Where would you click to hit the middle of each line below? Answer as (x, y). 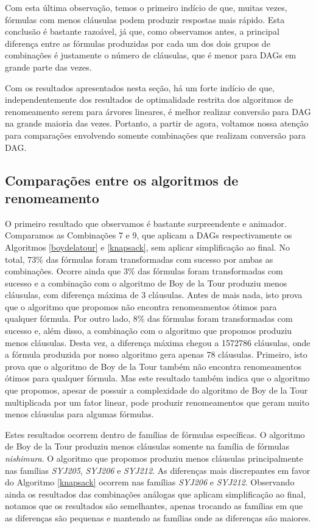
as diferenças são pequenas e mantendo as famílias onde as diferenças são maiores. (158, 517)
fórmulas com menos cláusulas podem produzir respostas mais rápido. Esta (145, 19)
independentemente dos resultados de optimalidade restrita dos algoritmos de (149, 99)
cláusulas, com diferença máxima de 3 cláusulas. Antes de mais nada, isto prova (154, 295)
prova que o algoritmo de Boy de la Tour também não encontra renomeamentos (153, 366)
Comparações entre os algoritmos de (122, 180)
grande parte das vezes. (48, 67)
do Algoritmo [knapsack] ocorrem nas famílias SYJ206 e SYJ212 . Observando (150, 482)
